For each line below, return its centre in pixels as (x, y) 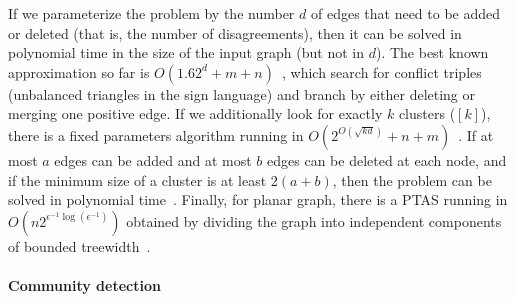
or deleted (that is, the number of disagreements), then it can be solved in (235, 32)
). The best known (432, 52)
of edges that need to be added (405, 13)
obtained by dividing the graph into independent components (314, 220)
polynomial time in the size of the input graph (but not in (186, 52)
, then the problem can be (412, 179)
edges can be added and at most (153, 159)
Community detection (84, 284)
